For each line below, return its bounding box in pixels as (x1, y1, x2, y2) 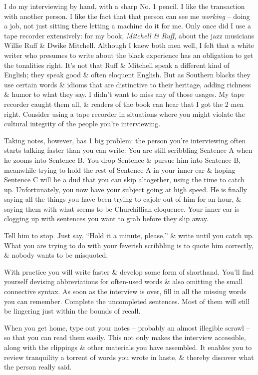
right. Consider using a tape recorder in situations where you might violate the (4, 108, 245, 119)
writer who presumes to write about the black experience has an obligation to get (4, 49, 254, 60)
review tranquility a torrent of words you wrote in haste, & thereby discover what (4, 352, 254, 362)
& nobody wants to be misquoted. (4, 250, 108, 260)
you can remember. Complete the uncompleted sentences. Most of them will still (4, 296, 250, 306)
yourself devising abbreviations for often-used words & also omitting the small (4, 276, 243, 287)
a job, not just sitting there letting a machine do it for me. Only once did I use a (4, 20, 251, 31)
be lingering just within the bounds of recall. (4, 306, 141, 316)
